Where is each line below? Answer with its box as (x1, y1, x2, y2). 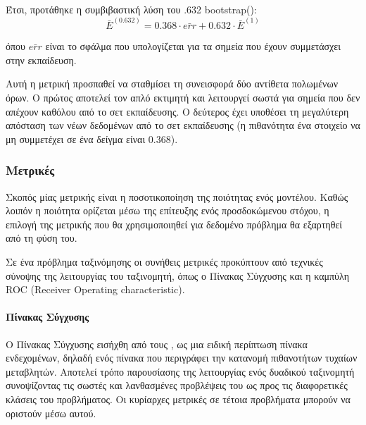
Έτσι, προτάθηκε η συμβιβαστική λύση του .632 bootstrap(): (6, 2, 257, 16)
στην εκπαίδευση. (6, 52, 77, 67)
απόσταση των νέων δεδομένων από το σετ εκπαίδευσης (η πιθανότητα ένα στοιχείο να (6, 118, 360, 133)
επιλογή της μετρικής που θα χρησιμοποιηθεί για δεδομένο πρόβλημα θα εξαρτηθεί (6, 216, 343, 231)
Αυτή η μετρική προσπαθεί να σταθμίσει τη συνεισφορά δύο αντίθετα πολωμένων (6, 76, 338, 91)
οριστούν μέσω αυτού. (6, 405, 96, 420)
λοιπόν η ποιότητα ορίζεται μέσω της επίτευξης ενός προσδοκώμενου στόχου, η (6, 203, 329, 218)
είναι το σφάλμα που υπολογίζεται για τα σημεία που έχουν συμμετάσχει (45, 39, 341, 54)
